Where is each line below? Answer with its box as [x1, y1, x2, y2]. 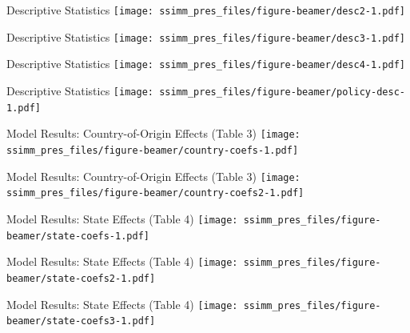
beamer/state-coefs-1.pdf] [6, 230, 149, 242]
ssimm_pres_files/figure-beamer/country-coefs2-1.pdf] [6, 187, 305, 199]
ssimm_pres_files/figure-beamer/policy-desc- [159, 86, 405, 98]
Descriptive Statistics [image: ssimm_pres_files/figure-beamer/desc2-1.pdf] [6, 2, 405, 18]
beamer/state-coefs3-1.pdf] [6, 315, 156, 327]
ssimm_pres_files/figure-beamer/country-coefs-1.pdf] [6, 144, 299, 156]
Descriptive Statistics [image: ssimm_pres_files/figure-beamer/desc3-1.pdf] [6, 28, 405, 45]
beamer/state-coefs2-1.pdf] [6, 272, 156, 284]
